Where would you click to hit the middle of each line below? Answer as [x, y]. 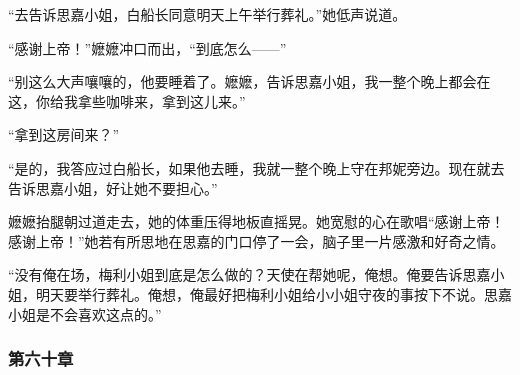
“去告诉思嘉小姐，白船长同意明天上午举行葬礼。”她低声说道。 [207, 14]
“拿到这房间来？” [64, 134]
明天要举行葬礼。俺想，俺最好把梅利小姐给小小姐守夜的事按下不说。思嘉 [273, 293]
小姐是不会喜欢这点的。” [85, 313]
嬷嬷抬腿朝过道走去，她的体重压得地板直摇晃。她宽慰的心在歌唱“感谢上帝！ [256, 221]
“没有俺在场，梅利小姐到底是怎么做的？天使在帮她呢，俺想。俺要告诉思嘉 [249, 274]
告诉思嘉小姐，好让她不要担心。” [113, 187]
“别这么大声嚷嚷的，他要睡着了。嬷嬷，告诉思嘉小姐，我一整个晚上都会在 [249, 81]
